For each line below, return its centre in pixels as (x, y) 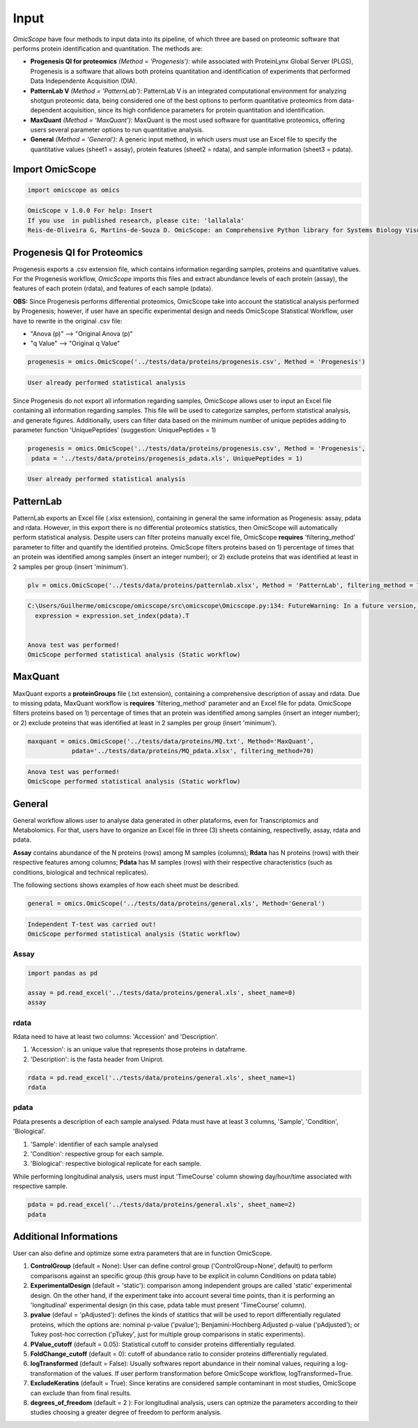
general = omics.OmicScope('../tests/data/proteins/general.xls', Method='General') (176, 903)
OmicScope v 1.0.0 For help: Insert (90, 211)
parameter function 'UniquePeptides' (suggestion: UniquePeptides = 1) (115, 430)
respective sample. (40, 1186)
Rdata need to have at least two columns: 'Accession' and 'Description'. (116, 1036)
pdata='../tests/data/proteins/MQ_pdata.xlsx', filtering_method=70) (193, 751)
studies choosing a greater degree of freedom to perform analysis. (126, 1413)
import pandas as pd (62, 973)
